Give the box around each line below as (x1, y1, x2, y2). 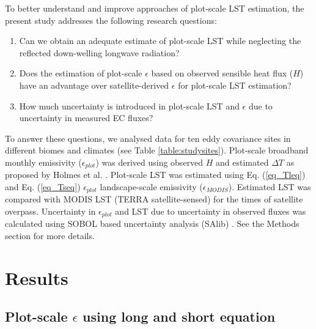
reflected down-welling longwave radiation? (19, 46, 180, 59)
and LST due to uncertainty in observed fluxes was (115, 205, 306, 218)
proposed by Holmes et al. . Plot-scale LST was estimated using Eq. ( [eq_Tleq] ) (5, 168, 306, 181)
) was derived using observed (95, 155, 204, 168)
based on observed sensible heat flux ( (151, 67, 293, 79)
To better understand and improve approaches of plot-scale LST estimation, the (5, 2, 304, 14)
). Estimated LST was (228, 180, 311, 193)
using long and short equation (83, 307, 276, 326)
